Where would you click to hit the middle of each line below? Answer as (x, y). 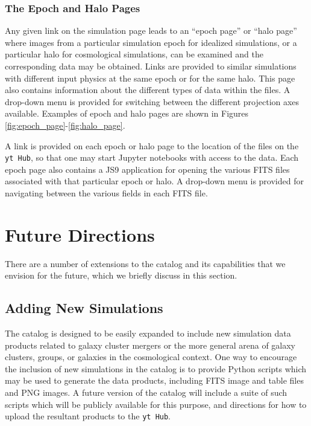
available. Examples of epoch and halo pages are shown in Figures (127, 113)
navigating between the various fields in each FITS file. (106, 193)
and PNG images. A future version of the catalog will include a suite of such (146, 392)
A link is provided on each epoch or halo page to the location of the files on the (152, 145)
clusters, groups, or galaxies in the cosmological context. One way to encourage (151, 357)
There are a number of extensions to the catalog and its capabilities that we (145, 263)
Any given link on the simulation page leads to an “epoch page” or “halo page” (151, 31)
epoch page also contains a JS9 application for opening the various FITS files (147, 169)
